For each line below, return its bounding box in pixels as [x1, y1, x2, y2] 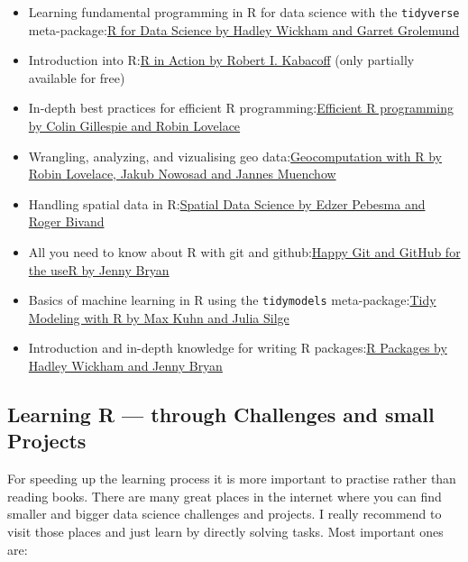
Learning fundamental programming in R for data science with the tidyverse [28, 3, 460, 21]
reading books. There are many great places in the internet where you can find [7, 486, 442, 505]
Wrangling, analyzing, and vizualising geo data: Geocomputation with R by [28, 146, 443, 165]
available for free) [28, 68, 125, 87]
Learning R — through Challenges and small [7, 401, 435, 428]
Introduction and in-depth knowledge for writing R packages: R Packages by [28, 338, 447, 357]
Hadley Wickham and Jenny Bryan [28, 356, 223, 375]
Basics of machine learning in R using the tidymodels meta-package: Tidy [28, 290, 436, 309]
